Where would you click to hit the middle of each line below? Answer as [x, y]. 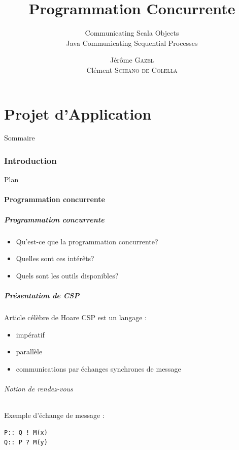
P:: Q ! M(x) [26, 432]
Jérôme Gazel [132, 60]
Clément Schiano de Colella [132, 69]
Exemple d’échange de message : [54, 415]
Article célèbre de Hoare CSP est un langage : [76, 317]
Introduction [30, 160]
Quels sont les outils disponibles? [67, 275]
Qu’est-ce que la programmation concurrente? [87, 241]
